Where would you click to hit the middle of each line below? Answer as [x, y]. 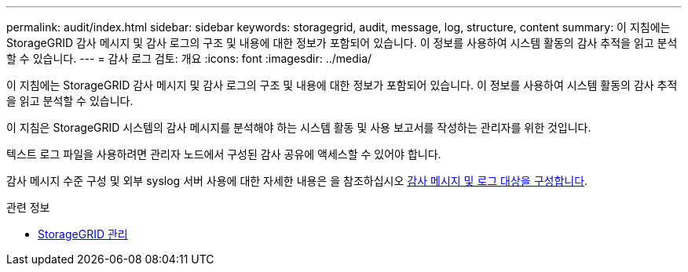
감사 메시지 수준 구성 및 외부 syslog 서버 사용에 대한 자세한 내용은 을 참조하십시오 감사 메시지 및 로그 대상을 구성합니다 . [297, 181]
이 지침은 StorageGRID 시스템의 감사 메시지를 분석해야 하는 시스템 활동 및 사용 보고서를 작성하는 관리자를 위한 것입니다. [299, 127]
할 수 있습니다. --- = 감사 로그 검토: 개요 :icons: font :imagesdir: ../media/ [189, 58]
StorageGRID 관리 [83, 234]
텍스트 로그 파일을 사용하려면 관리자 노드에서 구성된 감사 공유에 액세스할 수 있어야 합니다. [224, 154]
